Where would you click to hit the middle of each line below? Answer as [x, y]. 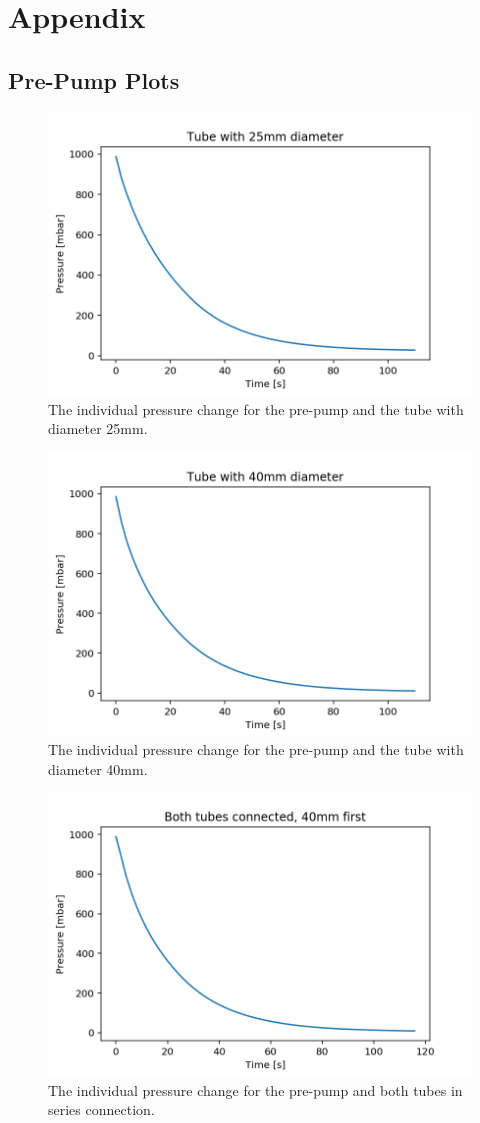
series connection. [101, 1109]
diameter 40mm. [98, 768]
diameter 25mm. [98, 428]
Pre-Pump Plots [94, 79]
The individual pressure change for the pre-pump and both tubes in [255, 1089]
